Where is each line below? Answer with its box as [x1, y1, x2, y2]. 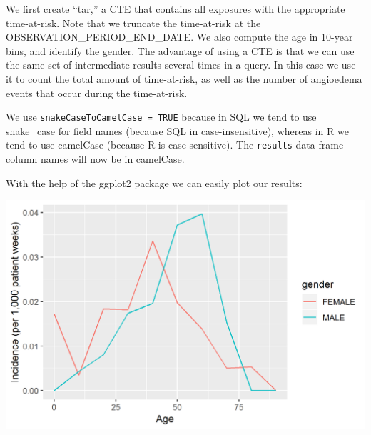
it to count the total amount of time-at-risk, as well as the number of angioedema [6, 71, 362, 86]
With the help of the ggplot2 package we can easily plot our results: [6, 175, 303, 190]
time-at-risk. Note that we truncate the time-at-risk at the [6, 15, 261, 30]
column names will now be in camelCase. [6, 151, 185, 166]
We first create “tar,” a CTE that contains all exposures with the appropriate [6, 1, 345, 16]
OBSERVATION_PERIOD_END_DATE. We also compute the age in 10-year [6, 29, 353, 44]
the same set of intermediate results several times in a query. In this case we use [6, 57, 356, 72]
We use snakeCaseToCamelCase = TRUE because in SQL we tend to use [6, 109, 317, 124]
